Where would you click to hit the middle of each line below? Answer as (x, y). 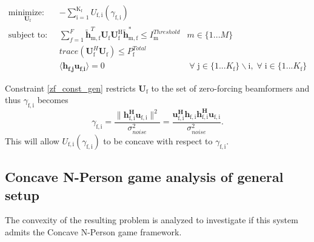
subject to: (28, 35)
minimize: (26, 13)
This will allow (32, 140)
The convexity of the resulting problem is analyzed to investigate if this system (152, 220)
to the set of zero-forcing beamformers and (230, 88)
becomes (53, 100)
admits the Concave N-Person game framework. (93, 232)
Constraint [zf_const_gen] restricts (70, 88)
